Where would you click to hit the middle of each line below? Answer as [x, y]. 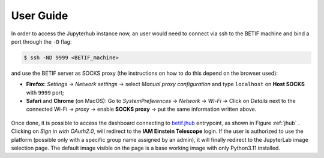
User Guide [40, 16]
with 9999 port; [45, 92]
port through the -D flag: [41, 41]
